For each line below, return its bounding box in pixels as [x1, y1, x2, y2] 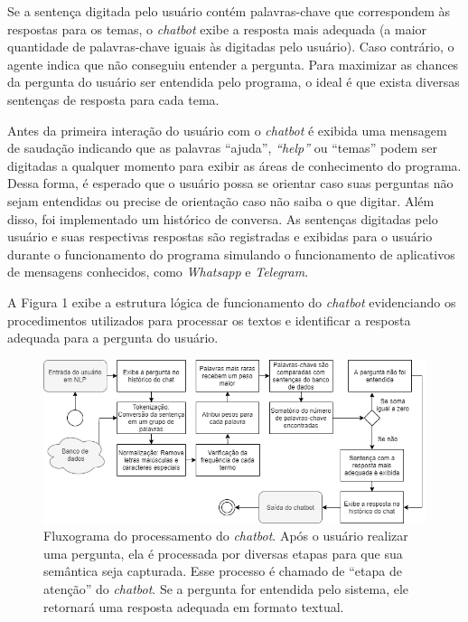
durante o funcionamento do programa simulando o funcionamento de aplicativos [7, 244, 455, 263]
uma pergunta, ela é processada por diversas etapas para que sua [43, 543, 403, 562]
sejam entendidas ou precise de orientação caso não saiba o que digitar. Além [7, 191, 435, 210]
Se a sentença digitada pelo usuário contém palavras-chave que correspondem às [7, 2, 451, 20]
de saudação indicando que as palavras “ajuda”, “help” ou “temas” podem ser [7, 138, 438, 157]
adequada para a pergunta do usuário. [7, 328, 219, 347]
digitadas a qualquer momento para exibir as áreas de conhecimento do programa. [7, 155, 462, 174]
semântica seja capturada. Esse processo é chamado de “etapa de [43, 561, 402, 580]
